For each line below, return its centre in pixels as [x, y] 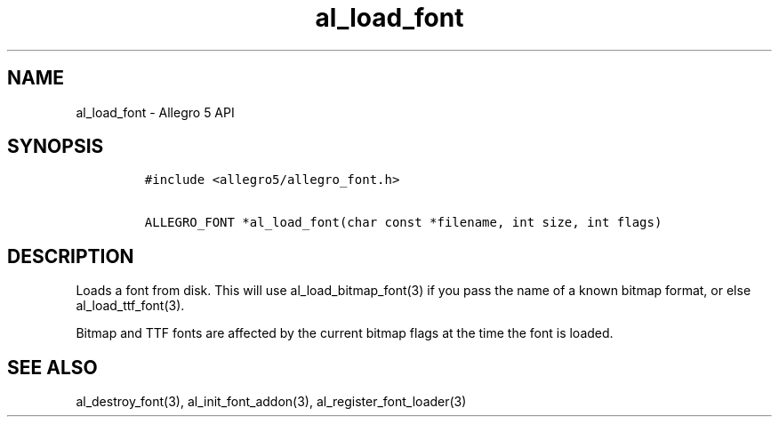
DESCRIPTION [71, 256]
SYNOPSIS [56, 147]
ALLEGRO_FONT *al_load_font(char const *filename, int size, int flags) [403, 223]
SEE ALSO [52, 367]
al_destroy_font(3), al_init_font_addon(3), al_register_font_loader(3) [271, 402]
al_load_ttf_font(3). [130, 306]
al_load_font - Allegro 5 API [155, 112]
